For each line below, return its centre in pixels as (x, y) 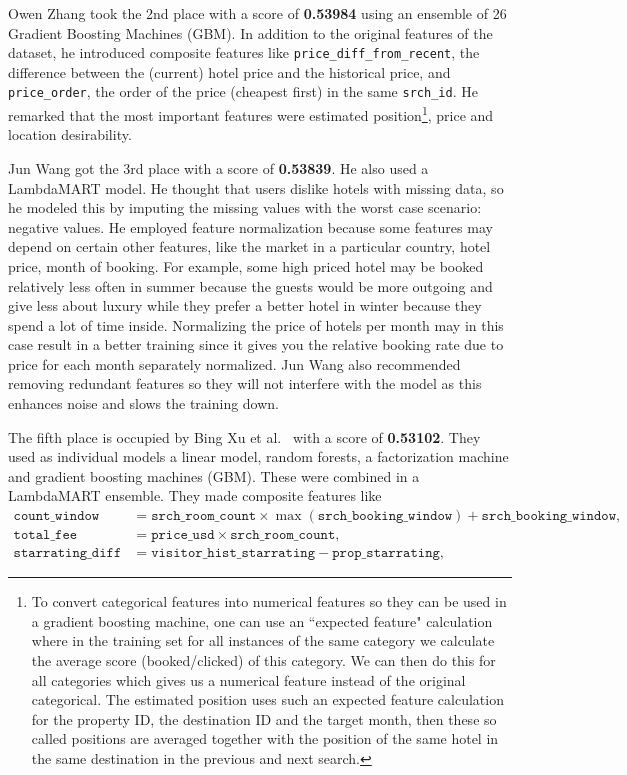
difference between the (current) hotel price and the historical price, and (229, 71)
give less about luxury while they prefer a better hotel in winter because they (245, 305)
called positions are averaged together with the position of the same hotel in (265, 738)
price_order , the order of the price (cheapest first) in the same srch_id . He (243, 91)
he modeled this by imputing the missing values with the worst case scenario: (245, 207)
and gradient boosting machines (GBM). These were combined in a (214, 475)
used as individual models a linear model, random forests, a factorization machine (258, 456)
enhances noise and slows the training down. (144, 403)
